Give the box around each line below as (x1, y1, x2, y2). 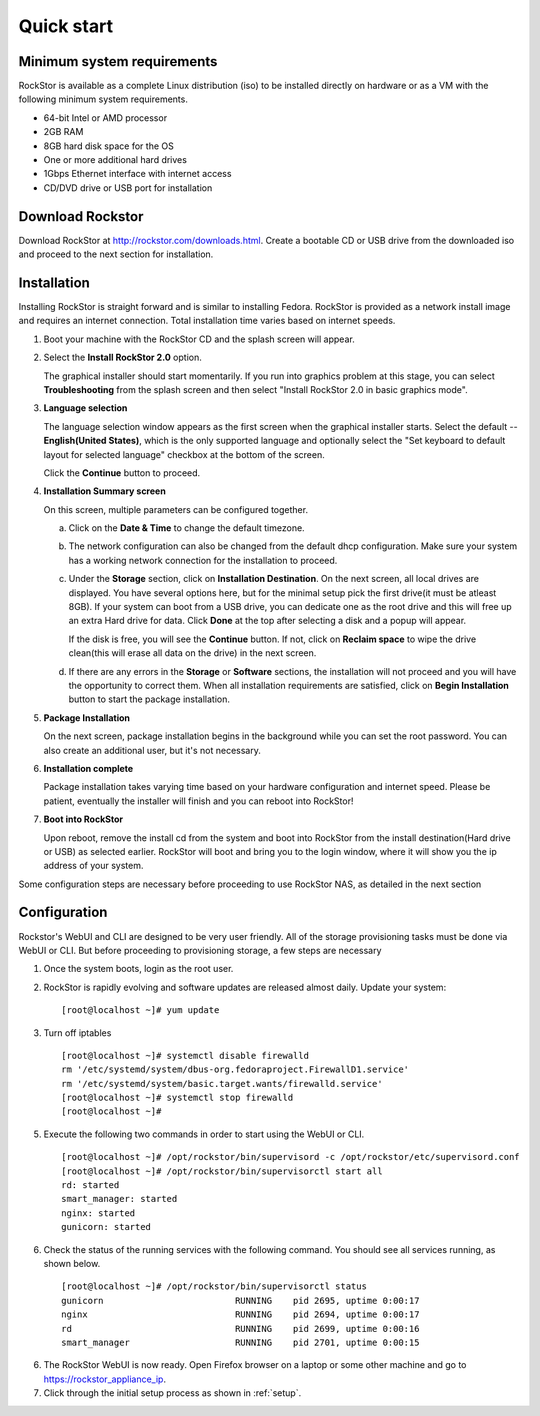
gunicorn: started (61, 1221, 152, 1233)
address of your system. (43, 860, 144, 872)
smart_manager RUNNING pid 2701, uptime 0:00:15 (61, 1336, 420, 1348)
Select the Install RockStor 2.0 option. (43, 351, 202, 364)
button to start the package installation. (68, 693, 230, 705)
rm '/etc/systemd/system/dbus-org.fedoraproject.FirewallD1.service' (61, 1064, 410, 1075)
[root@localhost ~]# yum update (61, 1005, 220, 1016)
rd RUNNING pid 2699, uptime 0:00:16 (61, 1323, 420, 1334)
